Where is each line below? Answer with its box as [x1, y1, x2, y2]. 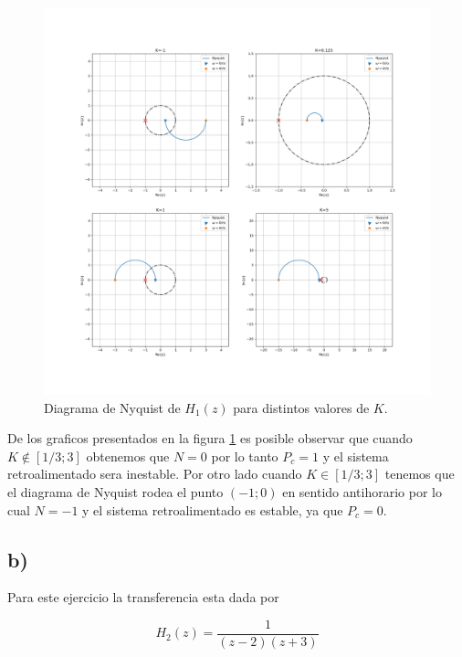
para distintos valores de [233, 397, 370, 417]
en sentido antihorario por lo [282, 482, 442, 501]
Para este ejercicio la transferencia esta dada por [7, 588, 279, 607]
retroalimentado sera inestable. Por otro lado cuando [7, 464, 302, 483]
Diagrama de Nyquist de [44, 397, 181, 417]
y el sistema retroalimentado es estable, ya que [82, 500, 343, 519]
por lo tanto [211, 446, 278, 465]
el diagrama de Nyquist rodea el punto [7, 482, 224, 501]
